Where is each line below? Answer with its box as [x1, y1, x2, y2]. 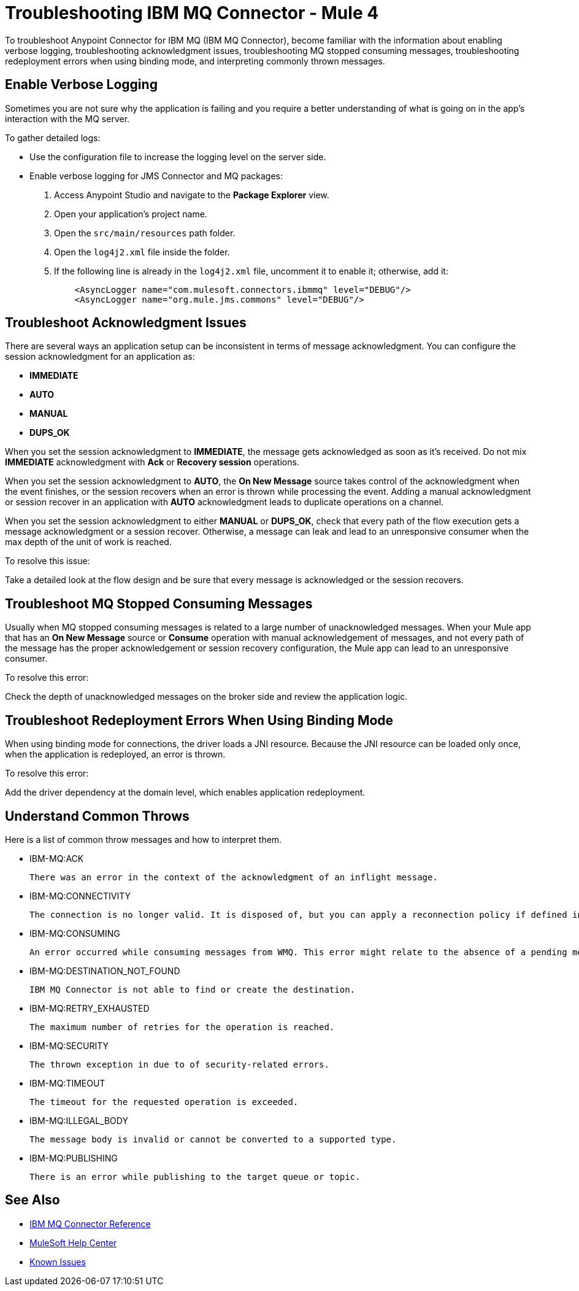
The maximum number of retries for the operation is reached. [29, 1022, 335, 1032]
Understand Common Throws [5, 808, 190, 824]
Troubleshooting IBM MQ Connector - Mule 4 [5, 2, 379, 23]
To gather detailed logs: [5, 132, 101, 143]
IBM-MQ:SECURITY [29, 1040, 109, 1051]
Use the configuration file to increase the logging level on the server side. [29, 151, 326, 162]
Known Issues [29, 1256, 86, 1267]
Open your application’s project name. [54, 208, 207, 219]
